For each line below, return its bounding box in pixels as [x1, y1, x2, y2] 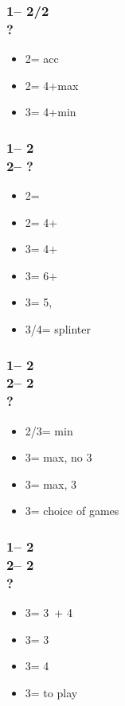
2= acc [25, 50, 59, 67]
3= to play [25, 684, 78, 700]
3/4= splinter [25, 321, 91, 337]
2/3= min [25, 422, 73, 439]
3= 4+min [25, 103, 76, 120]
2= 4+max [25, 76, 79, 93]
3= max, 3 [25, 475, 76, 492]
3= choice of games [25, 502, 119, 519]
